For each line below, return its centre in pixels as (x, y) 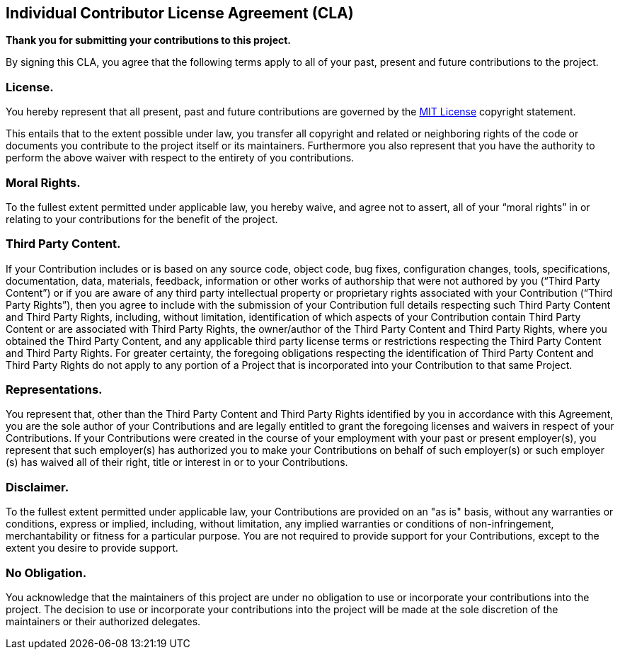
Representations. (54, 390)
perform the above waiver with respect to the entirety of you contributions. (180, 158)
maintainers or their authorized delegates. (103, 621)
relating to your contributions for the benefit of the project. (142, 219)
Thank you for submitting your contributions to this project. (149, 40)
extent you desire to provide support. (92, 548)
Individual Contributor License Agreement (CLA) (180, 13)
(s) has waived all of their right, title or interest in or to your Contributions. (177, 462)
